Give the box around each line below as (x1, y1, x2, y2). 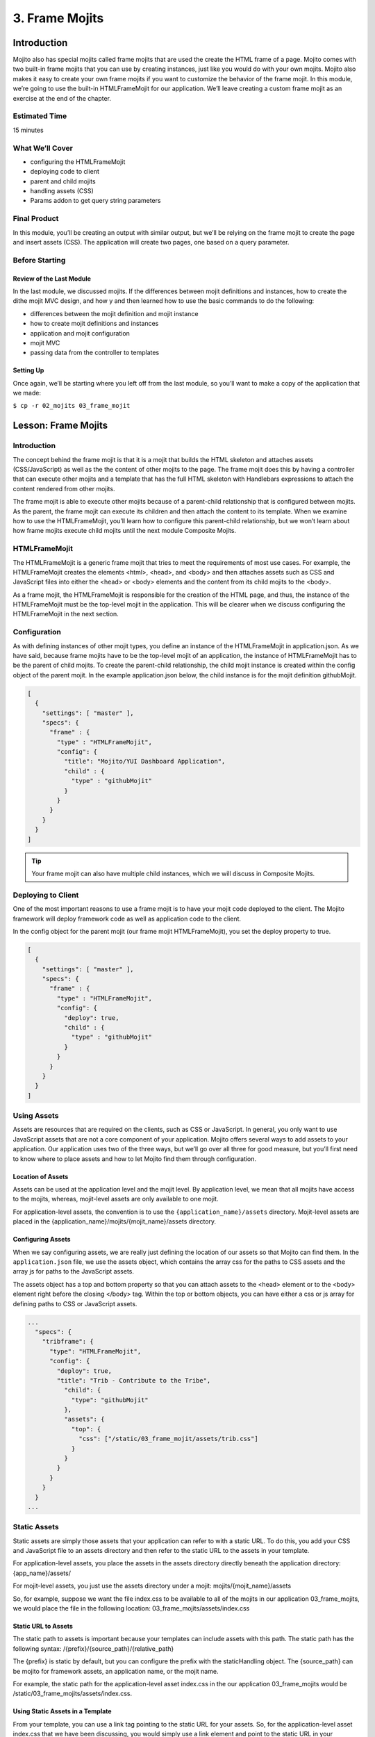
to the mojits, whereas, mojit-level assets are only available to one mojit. (12, 1195, 219, 1203)
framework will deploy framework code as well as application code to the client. (12, 914, 242, 923)
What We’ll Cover (12, 143, 73, 153)
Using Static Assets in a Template (12, 1707, 112, 1715)
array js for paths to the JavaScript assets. (12, 1267, 135, 1276)
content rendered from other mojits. (12, 484, 115, 493)
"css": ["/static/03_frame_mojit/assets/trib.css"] (78, 1435, 258, 1443)
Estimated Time (12, 111, 67, 121)
